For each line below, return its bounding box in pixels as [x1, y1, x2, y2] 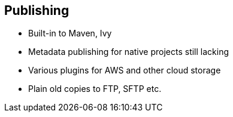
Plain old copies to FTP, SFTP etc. [28, 84, 162, 94]
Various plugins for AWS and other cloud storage [28, 65, 221, 76]
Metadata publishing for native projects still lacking [28, 47, 229, 57]
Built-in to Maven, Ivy [28, 28, 112, 39]
